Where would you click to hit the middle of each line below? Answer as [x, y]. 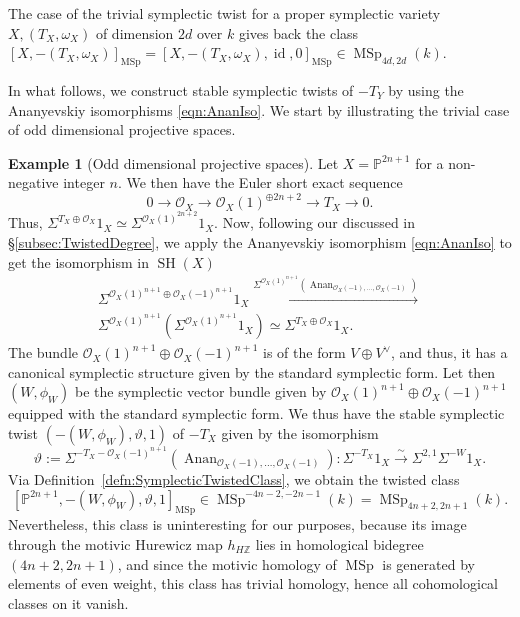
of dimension [134, 32]
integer [84, 182]
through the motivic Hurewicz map [115, 543]
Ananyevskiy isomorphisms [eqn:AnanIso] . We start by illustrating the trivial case [259, 109]
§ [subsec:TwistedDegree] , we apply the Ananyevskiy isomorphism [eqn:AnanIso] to [260, 242]
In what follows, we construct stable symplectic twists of [181, 89]
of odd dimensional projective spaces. [122, 129]
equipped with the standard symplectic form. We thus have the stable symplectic [256, 413]
